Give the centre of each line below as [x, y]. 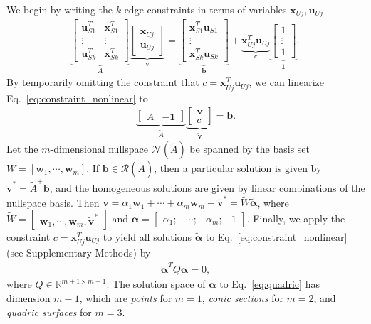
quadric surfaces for [49, 312]
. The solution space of [156, 284]
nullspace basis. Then [53, 202]
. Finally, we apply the [296, 218]
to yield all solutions [147, 236]
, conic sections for [242, 297]
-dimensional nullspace [99, 149]
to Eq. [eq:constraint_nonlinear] [276, 236]
